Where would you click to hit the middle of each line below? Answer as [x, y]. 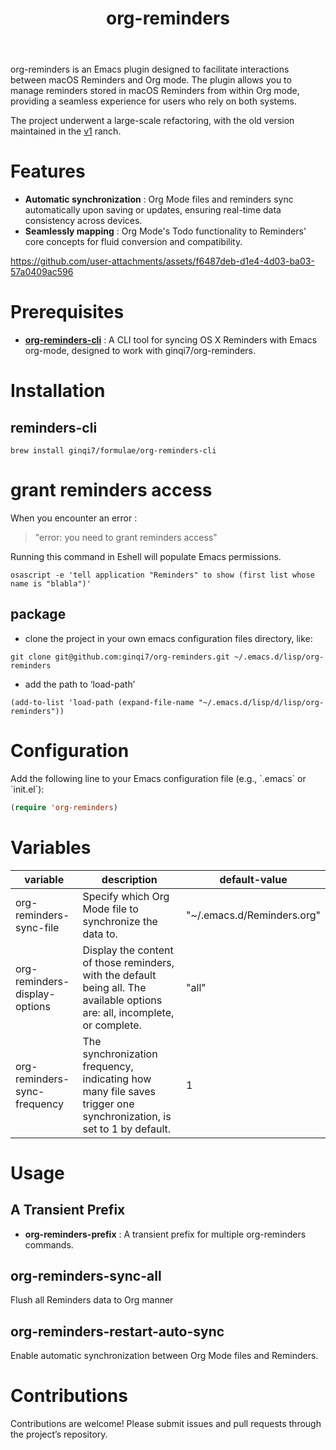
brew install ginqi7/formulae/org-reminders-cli [113, 451]
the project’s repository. [59, 1434]
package [38, 614]
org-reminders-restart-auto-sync [117, 1331]
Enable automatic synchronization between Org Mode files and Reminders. [164, 1356]
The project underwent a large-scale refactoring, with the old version [152, 121]
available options [122, 1000]
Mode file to [110, 909]
